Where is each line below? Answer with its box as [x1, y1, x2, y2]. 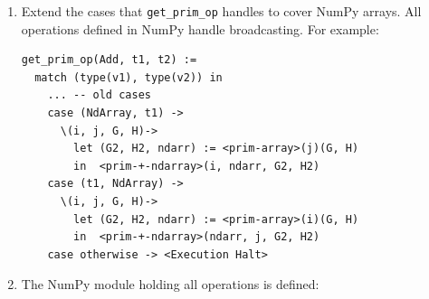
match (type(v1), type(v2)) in [34, 70, 223, 84]
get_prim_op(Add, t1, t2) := [21, 53, 197, 67]
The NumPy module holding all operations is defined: [21, 275, 319, 294]
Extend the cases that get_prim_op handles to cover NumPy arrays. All [21, 2, 422, 20]
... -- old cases [47, 89, 151, 102]
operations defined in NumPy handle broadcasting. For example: [21, 19, 379, 38]
